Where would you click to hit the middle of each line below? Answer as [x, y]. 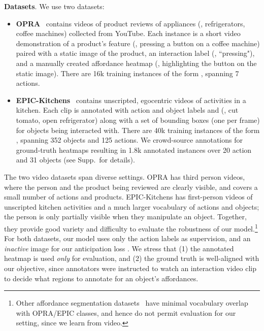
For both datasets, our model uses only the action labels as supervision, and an [127, 238]
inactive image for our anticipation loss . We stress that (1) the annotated [119, 248]
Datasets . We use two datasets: [54, 6]
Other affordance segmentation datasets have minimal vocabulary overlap [132, 303]
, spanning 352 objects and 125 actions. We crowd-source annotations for [129, 140]
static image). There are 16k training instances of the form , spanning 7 [127, 73]
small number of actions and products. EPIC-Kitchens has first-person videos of [128, 197]
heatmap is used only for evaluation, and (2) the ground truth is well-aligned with [132, 258]
